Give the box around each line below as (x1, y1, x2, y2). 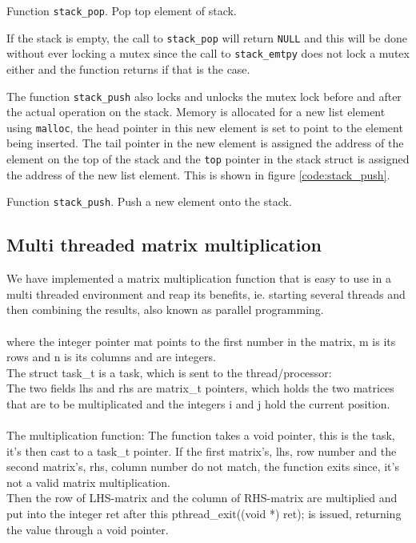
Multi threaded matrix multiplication (6, 232, 322, 257)
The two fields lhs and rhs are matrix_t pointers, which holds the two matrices (6, 380, 394, 396)
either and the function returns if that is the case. (6, 60, 250, 77)
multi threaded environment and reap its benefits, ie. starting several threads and (6, 285, 406, 302)
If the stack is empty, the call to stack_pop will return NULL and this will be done (6, 29, 407, 46)
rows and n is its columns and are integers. (6, 348, 216, 365)
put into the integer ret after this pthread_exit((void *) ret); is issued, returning (6, 505, 402, 522)
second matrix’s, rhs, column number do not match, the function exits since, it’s (6, 458, 399, 475)
